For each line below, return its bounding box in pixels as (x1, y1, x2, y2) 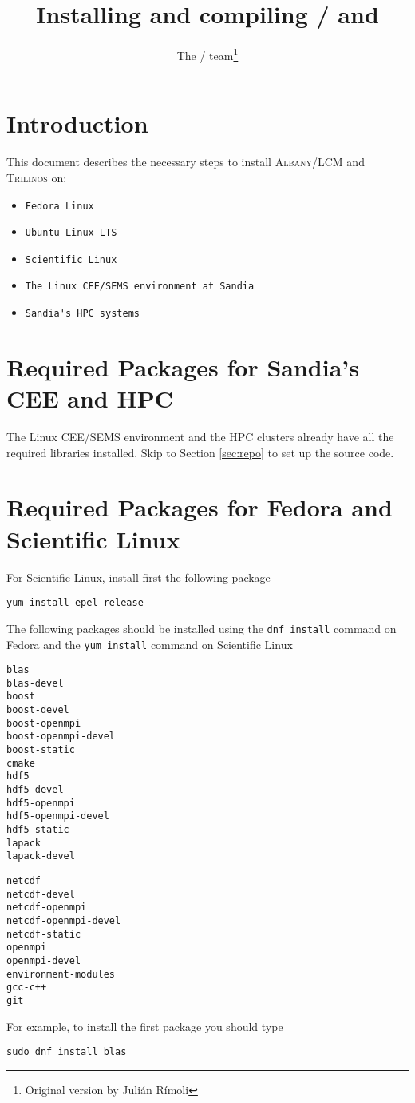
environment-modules (6, 968, 116, 980)
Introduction (6, 107, 148, 140)
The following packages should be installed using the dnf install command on (6, 619, 397, 636)
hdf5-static (6, 824, 69, 836)
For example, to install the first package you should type (6, 1017, 283, 1034)
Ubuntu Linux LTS (25, 227, 117, 239)
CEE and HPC (6, 382, 173, 415)
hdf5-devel (6, 784, 64, 796)
